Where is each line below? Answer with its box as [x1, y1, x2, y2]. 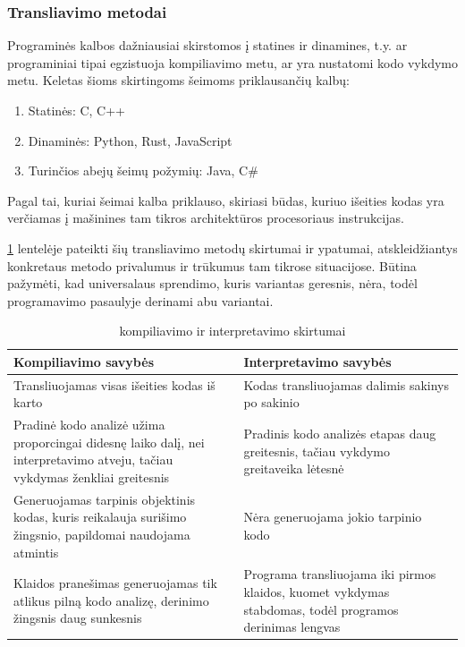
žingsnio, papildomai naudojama [13, 525, 190, 544]
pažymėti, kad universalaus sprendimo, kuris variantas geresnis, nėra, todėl [7, 274, 418, 293]
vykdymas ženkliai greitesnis [13, 468, 170, 486]
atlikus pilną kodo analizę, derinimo [13, 591, 209, 609]
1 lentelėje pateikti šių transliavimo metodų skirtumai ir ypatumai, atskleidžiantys [7, 238, 458, 257]
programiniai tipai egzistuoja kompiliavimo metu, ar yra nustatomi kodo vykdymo [7, 53, 458, 72]
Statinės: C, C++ [28, 101, 125, 119]
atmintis [13, 542, 59, 561]
